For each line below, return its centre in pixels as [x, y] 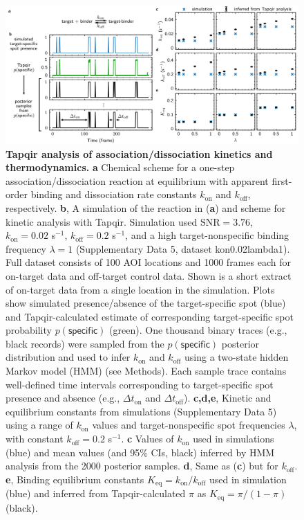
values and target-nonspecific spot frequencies [189, 425]
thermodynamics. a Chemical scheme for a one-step [120, 167]
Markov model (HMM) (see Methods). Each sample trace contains [146, 371]
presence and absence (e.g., [63, 398]
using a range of [39, 425]
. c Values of [148, 439]
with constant [35, 439]
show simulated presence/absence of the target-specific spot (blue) [146, 303]
